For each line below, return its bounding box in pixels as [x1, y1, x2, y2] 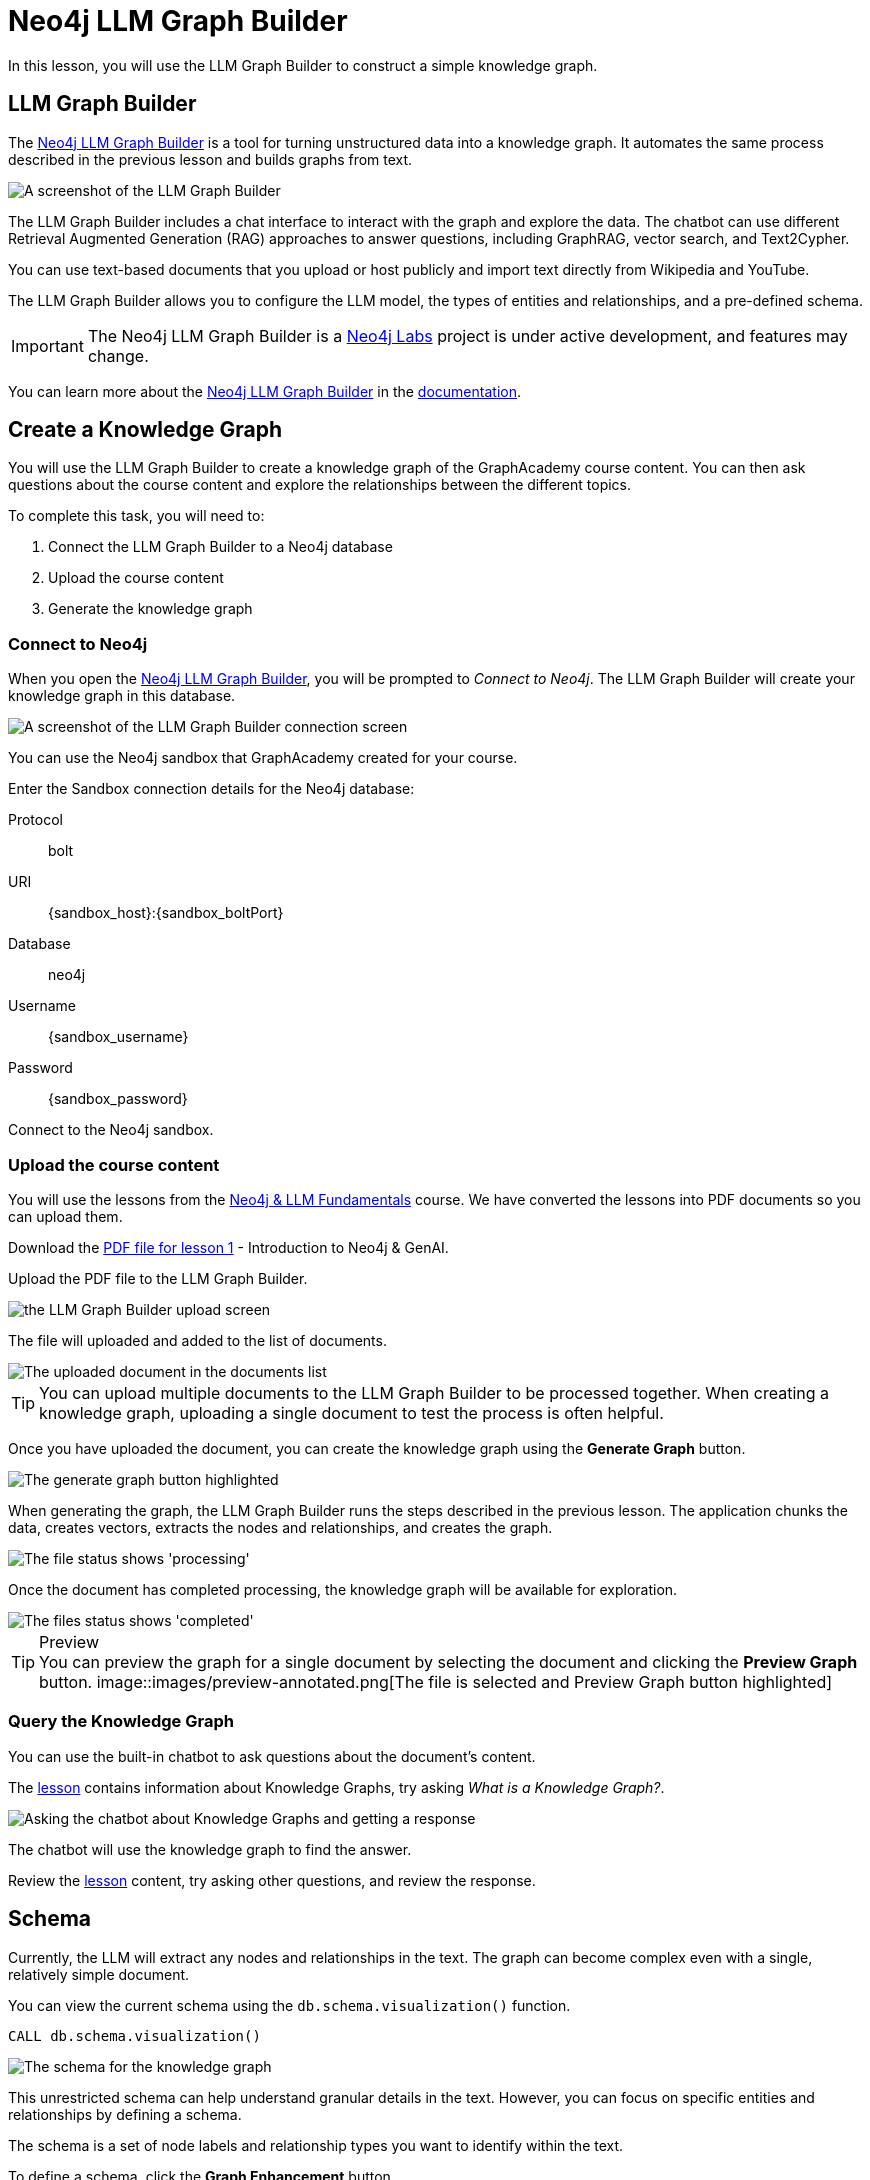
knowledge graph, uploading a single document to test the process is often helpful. [39, 1402, 664, 1423]
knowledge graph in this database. [8, 687, 236, 705]
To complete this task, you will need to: [8, 507, 265, 525]
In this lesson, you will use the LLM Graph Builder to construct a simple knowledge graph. [8, 56, 598, 74]
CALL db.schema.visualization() [8, 2027, 261, 2044]
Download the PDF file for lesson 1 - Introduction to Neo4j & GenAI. [8, 1238, 449, 1256]
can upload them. [8, 1207, 123, 1225]
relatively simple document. [8, 1965, 190, 1983]
